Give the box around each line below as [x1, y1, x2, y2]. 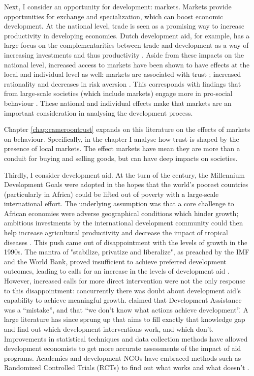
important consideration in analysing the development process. [4, 107, 193, 118]
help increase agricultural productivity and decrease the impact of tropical [4, 227, 228, 238]
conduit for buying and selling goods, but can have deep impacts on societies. [4, 153, 238, 163]
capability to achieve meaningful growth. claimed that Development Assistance [4, 295, 242, 305]
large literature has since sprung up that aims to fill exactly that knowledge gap [4, 314, 245, 324]
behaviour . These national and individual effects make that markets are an [4, 97, 231, 108]
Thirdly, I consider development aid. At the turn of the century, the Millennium [4, 169, 245, 180]
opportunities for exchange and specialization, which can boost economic [4, 11, 223, 21]
